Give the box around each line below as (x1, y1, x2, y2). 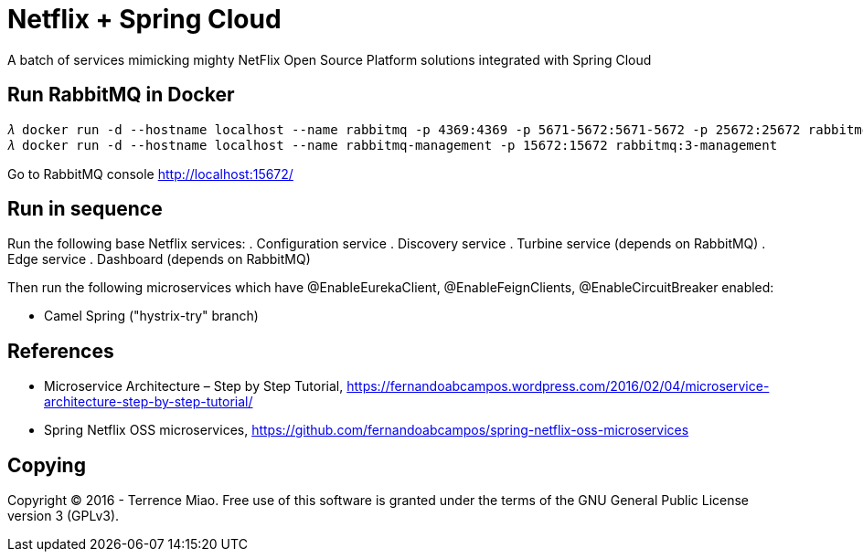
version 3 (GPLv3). (7, 508, 120, 524)
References (7, 339, 114, 363)
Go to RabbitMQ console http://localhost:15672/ (7, 165, 293, 182)
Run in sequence (7, 197, 163, 221)
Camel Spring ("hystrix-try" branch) (44, 308, 259, 324)
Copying (7, 453, 86, 477)
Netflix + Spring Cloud (7, 4, 282, 35)
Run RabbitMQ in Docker (7, 83, 235, 107)
